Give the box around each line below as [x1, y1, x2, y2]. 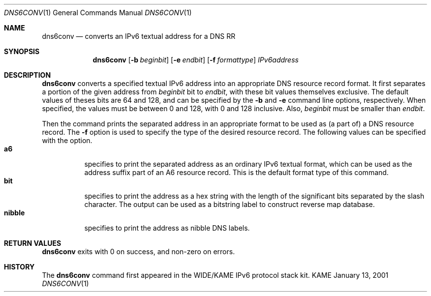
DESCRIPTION [4, 71, 51, 79]
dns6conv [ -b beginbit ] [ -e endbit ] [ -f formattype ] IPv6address [92, 56, 299, 64]
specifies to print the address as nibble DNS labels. [84, 224, 250, 232]
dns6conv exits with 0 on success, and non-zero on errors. [42, 247, 235, 256]
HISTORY [4, 263, 35, 271]
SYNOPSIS [4, 47, 40, 56]
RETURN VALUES [4, 239, 62, 247]
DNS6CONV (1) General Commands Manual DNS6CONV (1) [4, 8, 192, 17]
